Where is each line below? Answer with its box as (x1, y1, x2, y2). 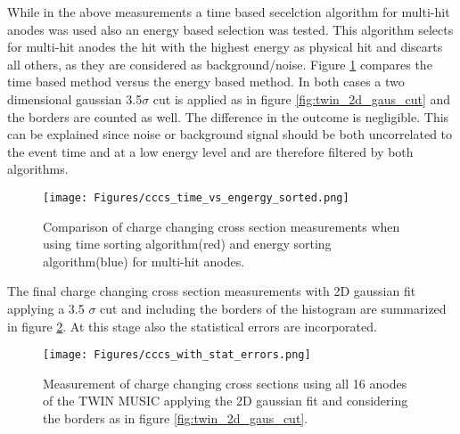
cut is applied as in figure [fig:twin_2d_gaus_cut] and (152, 89, 451, 108)
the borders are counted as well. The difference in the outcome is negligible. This (7, 107, 449, 126)
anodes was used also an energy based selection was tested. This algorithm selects (7, 20, 454, 38)
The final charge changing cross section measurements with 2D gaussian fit (7, 282, 416, 300)
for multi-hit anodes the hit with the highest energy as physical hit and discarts (7, 37, 443, 56)
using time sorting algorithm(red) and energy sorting (43, 234, 332, 253)
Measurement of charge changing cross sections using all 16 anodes (43, 373, 407, 392)
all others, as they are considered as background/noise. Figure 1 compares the (7, 54, 432, 73)
